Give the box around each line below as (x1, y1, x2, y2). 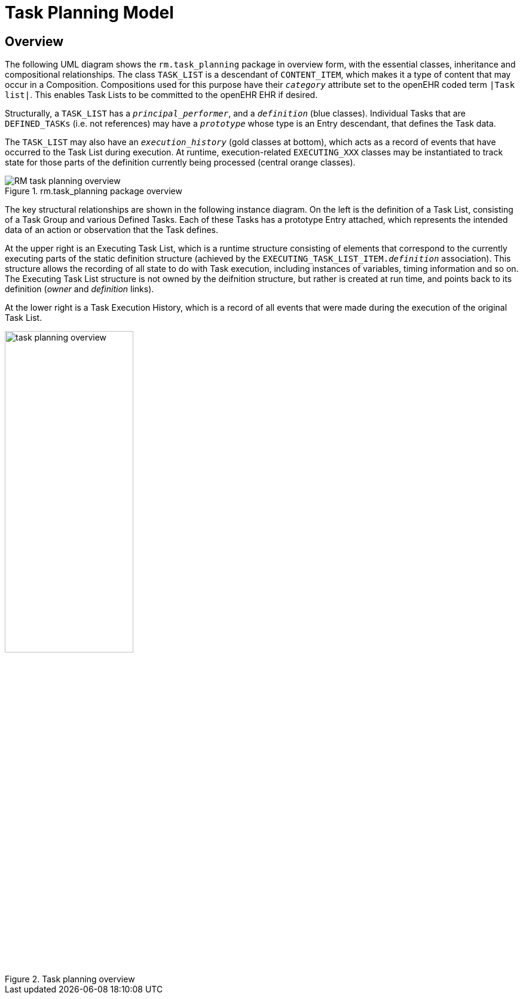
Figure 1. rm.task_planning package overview (5, 186, 182, 197)
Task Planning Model (5, 2, 174, 23)
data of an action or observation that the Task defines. (5, 225, 218, 235)
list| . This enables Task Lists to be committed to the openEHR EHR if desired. (5, 90, 318, 100)
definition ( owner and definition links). (5, 284, 154, 295)
